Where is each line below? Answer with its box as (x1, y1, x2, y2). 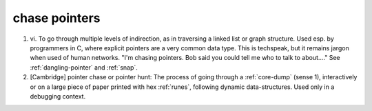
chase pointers (12, 10, 101, 26)
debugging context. (30, 92, 86, 100)
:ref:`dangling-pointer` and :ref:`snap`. (30, 63, 138, 72)
